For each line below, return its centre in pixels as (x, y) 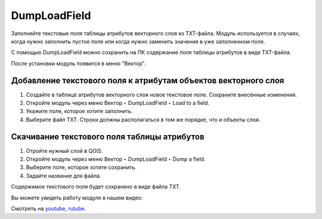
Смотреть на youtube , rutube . (49, 209)
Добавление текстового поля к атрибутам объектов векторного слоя (148, 80)
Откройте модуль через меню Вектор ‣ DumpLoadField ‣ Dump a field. (116, 159)
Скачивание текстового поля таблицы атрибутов (108, 137)
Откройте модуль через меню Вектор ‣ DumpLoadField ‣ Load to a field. (118, 103)
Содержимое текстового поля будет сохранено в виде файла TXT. (96, 187)
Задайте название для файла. (64, 176)
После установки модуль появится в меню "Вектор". (78, 63)
